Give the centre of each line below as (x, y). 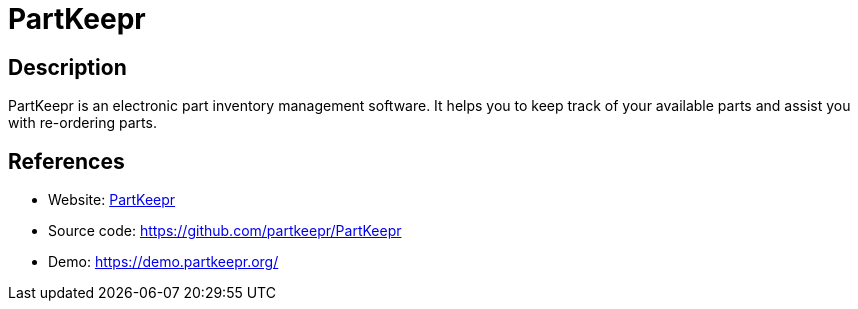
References (66, 161)
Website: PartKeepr (112, 200)
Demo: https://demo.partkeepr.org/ (163, 262)
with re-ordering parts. (82, 123)
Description (67, 67)
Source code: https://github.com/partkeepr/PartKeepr (225, 231)
